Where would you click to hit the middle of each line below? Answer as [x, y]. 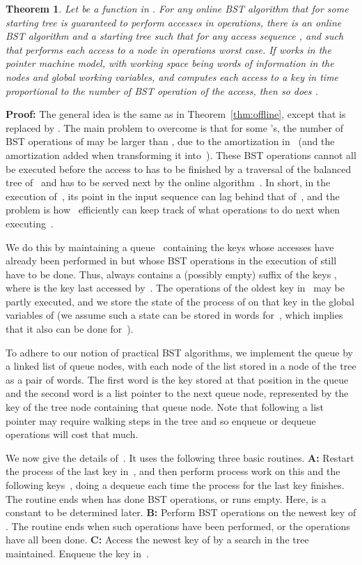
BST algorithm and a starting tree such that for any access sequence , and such [175, 36]
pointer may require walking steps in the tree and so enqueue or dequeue [161, 420]
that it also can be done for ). [70, 329]
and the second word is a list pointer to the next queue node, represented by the [177, 393]
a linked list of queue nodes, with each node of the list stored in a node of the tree [181, 366]
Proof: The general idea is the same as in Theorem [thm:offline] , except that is [176, 114]
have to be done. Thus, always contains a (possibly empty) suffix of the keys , [171, 274]
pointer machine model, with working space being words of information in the [170, 63]
